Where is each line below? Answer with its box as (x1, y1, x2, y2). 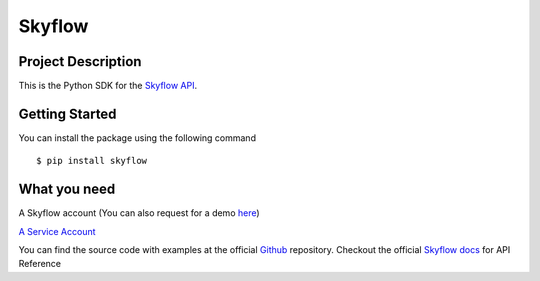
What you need (18, 181, 116, 198)
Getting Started (18, 105, 117, 122)
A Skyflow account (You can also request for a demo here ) (18, 207, 260, 219)
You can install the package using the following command (18, 131, 257, 144)
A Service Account (18, 225, 96, 237)
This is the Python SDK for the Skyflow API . (18, 80, 198, 92)
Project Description (18, 53, 142, 70)
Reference (18, 258, 62, 270)
